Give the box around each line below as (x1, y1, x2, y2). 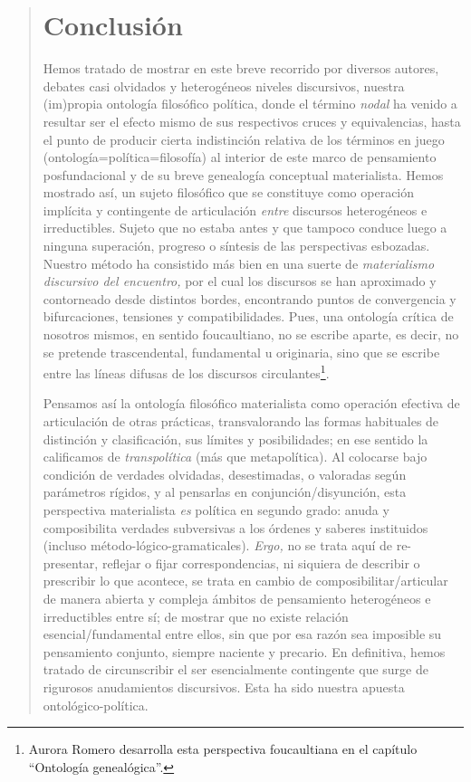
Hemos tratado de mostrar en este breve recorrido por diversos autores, (43, 59, 439, 78)
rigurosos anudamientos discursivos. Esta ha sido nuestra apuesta (43, 677, 405, 696)
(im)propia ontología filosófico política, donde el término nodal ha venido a (43, 94, 457, 113)
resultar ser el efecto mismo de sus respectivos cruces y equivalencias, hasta (43, 111, 461, 130)
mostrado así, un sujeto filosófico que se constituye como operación (43, 183, 415, 202)
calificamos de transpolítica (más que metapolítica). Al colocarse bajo (43, 447, 428, 466)
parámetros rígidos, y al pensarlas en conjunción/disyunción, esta (43, 482, 407, 501)
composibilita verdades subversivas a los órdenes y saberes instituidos (43, 518, 428, 537)
